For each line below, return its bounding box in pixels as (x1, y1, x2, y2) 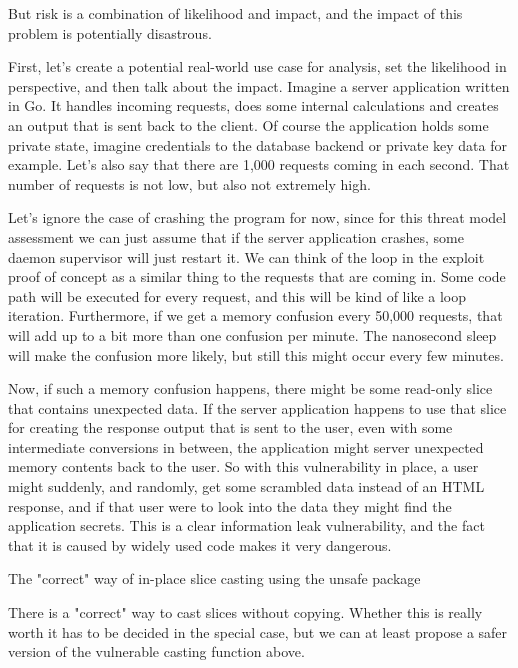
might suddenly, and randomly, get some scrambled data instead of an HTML (8, 476, 485, 497)
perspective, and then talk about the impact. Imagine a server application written (8, 75, 510, 96)
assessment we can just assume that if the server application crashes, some (8, 226, 464, 247)
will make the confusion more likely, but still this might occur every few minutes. (8, 344, 504, 365)
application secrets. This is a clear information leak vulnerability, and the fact (8, 515, 485, 536)
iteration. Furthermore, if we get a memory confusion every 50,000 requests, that (8, 305, 503, 326)
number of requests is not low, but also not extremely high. (8, 173, 371, 194)
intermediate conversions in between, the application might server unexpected (8, 436, 484, 457)
